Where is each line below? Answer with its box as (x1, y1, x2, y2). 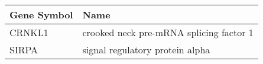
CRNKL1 (9, 25, 48, 39)
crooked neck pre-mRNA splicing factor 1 (82, 25, 254, 39)
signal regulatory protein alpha (82, 43, 210, 56)
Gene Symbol (9, 8, 73, 21)
